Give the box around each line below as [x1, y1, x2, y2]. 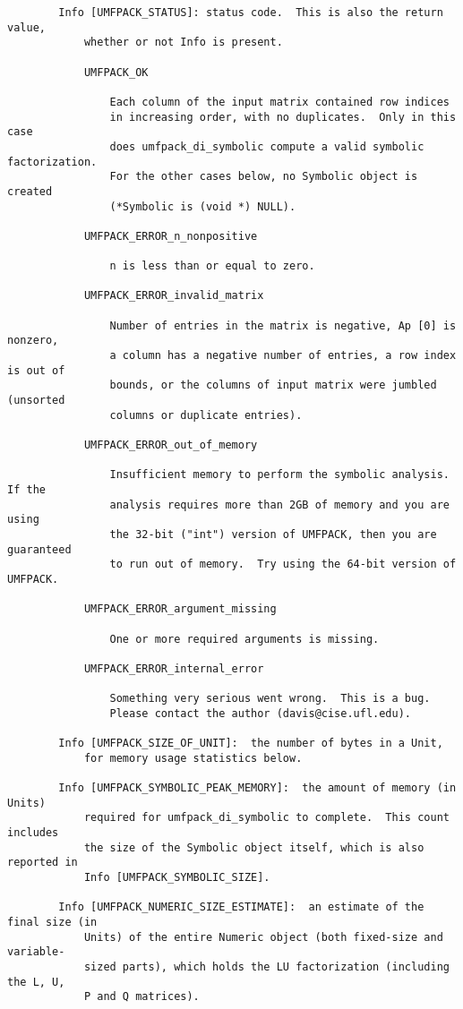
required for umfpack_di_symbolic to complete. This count [83, 811, 450, 825]
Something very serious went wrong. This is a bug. [109, 692, 431, 705]
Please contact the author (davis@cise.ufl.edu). [109, 706, 412, 720]
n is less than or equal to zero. [109, 260, 315, 273]
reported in [7, 856, 78, 869]
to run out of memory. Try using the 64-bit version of [109, 558, 457, 571]
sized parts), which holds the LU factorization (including [83, 961, 450, 973]
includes [7, 826, 59, 840]
